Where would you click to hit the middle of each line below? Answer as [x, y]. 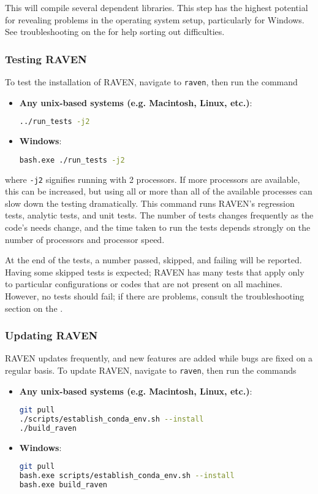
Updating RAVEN [51, 335]
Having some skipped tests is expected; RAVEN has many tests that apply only [155, 272]
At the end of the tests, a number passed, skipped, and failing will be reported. [153, 260]
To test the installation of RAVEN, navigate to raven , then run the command [151, 82]
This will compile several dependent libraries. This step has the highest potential [157, 7]
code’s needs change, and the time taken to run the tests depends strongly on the [158, 227]
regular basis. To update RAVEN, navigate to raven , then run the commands [151, 370]
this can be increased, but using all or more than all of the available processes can [159, 191]
